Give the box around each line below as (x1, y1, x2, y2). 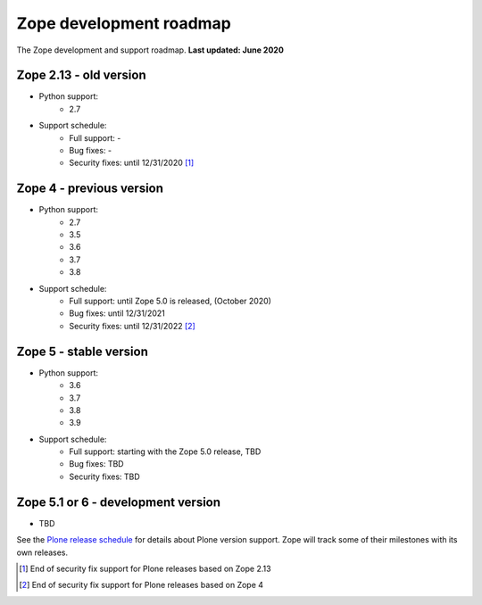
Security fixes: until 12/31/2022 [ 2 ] (69, 320, 195, 331)
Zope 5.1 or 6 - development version (16, 494, 221, 510)
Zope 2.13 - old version (16, 68, 146, 83)
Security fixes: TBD (69, 471, 140, 482)
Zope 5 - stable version (16, 344, 149, 359)
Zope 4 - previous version (16, 181, 164, 196)
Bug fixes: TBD (69, 459, 124, 469)
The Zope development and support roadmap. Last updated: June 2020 (16, 45, 285, 55)
